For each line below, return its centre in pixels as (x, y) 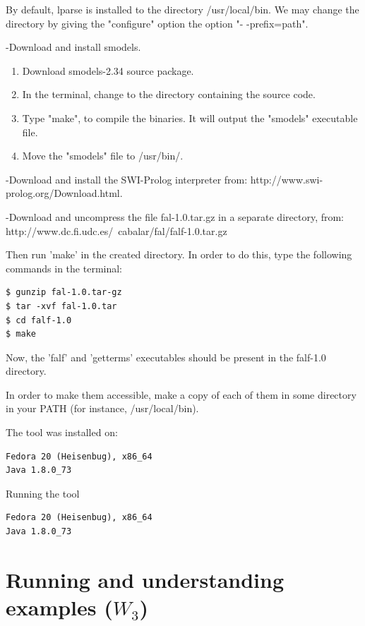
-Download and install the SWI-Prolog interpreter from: (127, 179)
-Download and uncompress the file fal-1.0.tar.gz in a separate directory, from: (175, 216)
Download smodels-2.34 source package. (108, 70)
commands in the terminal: (64, 268)
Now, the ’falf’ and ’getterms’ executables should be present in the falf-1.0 (166, 357)
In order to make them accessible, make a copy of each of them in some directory (181, 394)
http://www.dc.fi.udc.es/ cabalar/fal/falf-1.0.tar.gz (116, 230)
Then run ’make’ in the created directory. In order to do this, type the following (179, 254)
